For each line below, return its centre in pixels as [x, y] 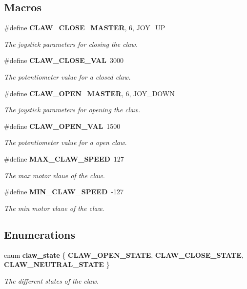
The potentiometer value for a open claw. [65, 142]
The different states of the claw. [51, 280]
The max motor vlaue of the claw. [54, 175]
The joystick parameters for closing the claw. [71, 44]
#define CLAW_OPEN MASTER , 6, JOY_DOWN [89, 93]
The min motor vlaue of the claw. [54, 208]
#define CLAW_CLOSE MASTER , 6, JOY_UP [85, 28]
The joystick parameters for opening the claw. [72, 110]
